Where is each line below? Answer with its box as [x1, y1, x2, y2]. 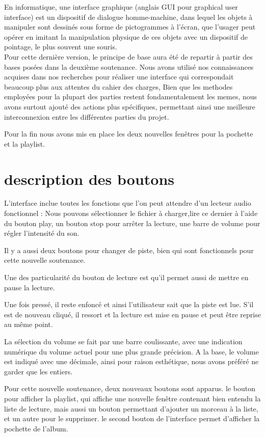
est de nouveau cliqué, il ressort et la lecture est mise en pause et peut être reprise [4, 309, 261, 319]
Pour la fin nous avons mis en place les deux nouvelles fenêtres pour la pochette [4, 128, 253, 139]
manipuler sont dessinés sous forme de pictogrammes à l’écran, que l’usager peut [4, 21, 256, 32]
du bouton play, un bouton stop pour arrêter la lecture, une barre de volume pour [4, 217, 260, 228]
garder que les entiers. [4, 366, 73, 376]
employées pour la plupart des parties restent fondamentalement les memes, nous [4, 91, 257, 102]
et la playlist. [4, 138, 45, 149]
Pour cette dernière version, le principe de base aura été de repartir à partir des [4, 51, 253, 62]
